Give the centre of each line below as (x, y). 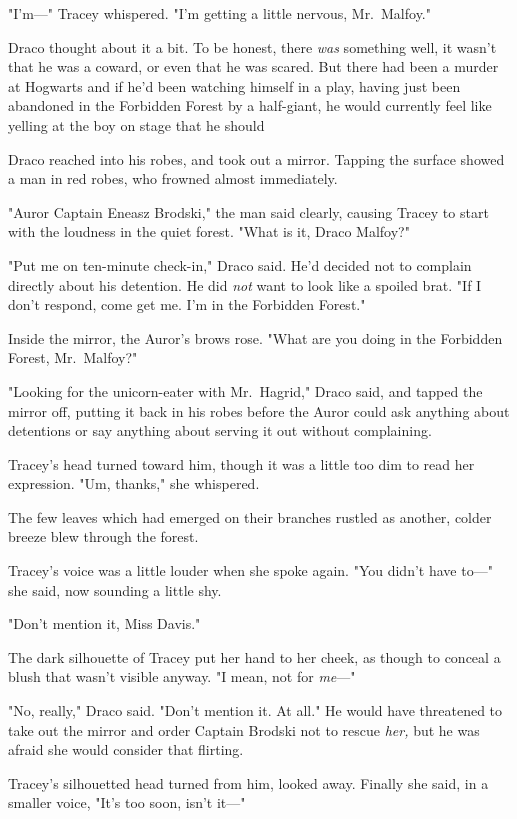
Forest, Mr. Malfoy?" (73, 357)
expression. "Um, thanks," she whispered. (134, 483)
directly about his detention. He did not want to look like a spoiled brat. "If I (245, 284)
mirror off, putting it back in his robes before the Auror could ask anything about (259, 410)
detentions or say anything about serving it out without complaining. (220, 430)
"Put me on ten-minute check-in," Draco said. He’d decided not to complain (240, 264)
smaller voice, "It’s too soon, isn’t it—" (127, 802)
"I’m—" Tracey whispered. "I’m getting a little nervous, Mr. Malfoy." (219, 13)
